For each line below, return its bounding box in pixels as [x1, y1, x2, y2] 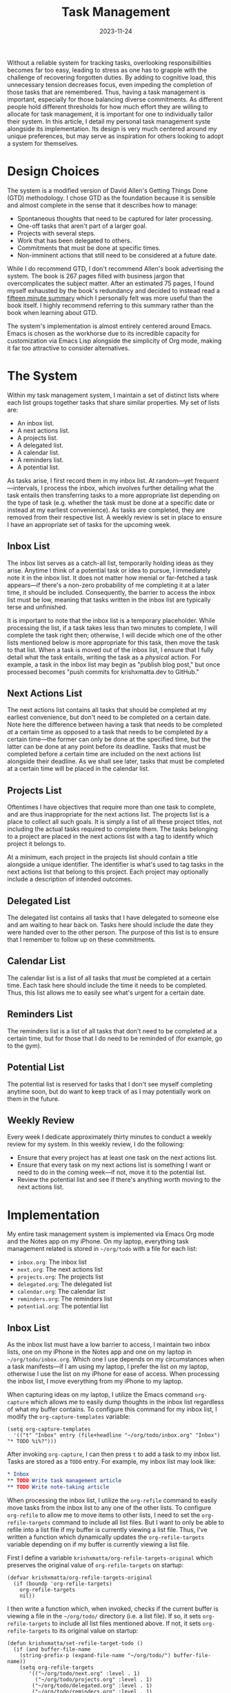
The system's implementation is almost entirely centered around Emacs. [7, 322, 212, 330]
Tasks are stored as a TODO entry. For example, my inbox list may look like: [7, 1457, 216, 1466]
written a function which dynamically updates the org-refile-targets [7, 1533, 205, 1541]
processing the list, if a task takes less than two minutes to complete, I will [7, 623, 218, 632]
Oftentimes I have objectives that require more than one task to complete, [7, 803, 216, 812]
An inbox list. [17, 419, 54, 427]
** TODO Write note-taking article [7, 1483, 110, 1491]
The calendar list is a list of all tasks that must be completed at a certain [7, 973, 212, 982]
